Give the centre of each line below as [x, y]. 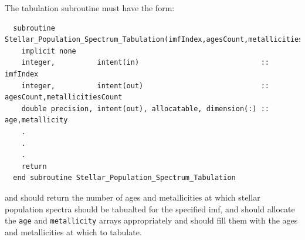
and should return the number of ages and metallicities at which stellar [133, 197]
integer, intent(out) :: [145, 86]
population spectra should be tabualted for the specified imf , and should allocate [150, 209]
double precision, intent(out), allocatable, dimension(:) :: [145, 109]
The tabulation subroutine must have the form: [90, 8]
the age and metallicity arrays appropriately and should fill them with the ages [151, 220]
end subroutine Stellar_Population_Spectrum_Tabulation [124, 178]
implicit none [49, 51]
